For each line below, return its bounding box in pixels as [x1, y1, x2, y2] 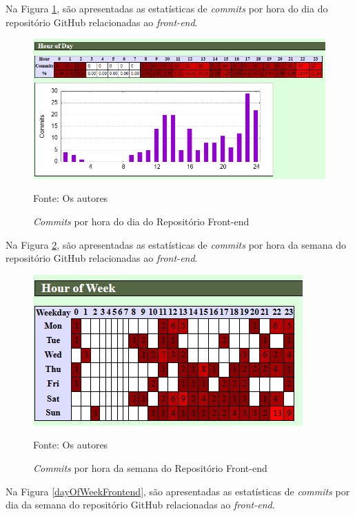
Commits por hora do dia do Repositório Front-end [33, 214, 250, 228]
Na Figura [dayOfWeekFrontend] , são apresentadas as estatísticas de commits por [6, 484, 350, 498]
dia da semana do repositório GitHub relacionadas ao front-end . [6, 497, 275, 512]
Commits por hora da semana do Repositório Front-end [33, 460, 267, 475]
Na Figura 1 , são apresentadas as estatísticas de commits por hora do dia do [6, 1, 328, 15]
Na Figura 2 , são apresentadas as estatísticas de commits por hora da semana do [6, 237, 346, 251]
